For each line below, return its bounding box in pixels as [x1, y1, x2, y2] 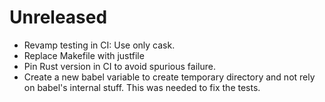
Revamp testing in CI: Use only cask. [23, 39, 176, 51]
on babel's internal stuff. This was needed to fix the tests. [23, 81, 261, 93]
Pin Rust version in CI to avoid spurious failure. [23, 60, 216, 72]
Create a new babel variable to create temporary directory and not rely [23, 71, 316, 83]
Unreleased [9, 6, 108, 29]
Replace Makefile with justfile [23, 49, 145, 61]
